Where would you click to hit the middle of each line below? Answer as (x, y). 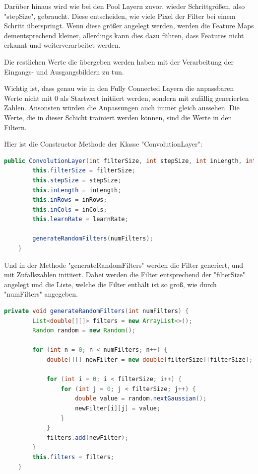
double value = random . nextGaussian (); (141, 399)
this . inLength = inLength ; (77, 190)
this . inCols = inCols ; (70, 209)
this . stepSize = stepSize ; (77, 180)
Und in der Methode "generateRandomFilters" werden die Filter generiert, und (124, 265)
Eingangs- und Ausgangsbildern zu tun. (64, 71)
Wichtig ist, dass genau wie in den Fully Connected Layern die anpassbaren (119, 88)
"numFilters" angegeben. (41, 294)
